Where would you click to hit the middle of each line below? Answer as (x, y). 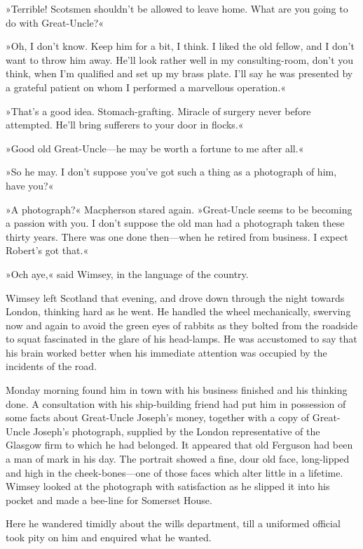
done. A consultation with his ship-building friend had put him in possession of (176, 403)
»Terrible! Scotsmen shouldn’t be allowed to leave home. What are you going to (177, 8)
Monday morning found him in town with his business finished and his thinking (177, 390)
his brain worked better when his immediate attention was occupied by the (166, 352)
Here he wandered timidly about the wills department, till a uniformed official (173, 523)
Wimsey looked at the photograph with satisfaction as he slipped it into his (168, 486)
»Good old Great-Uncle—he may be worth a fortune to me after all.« (155, 148)
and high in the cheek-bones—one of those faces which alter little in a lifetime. (174, 472)
